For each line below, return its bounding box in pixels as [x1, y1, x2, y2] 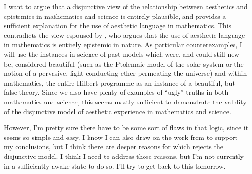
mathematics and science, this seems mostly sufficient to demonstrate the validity [4, 96, 247, 106]
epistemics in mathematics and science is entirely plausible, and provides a [4, 11, 226, 21]
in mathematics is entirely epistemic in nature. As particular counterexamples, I [4, 39, 242, 50]
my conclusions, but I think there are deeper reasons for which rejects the [4, 141, 223, 152]
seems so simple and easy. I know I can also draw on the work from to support [4, 132, 238, 142]
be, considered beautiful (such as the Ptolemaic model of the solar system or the [4, 58, 244, 69]
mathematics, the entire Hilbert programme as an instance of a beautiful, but [4, 77, 235, 87]
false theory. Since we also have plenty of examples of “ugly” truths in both [4, 87, 229, 97]
